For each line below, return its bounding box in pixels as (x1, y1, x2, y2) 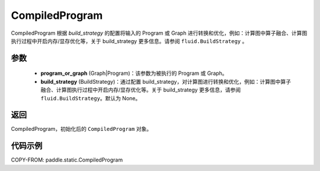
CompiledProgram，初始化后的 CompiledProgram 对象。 (11, 126, 152, 133)
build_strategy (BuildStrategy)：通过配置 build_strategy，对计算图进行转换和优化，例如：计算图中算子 (40, 78, 292, 85)
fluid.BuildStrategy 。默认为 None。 (40, 94, 141, 101)
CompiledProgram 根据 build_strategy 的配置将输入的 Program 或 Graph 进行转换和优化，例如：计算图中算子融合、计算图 (11, 29, 308, 37)
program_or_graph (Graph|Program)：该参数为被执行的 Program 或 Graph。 (40, 70, 228, 77)
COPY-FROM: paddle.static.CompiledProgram (11, 156, 123, 163)
